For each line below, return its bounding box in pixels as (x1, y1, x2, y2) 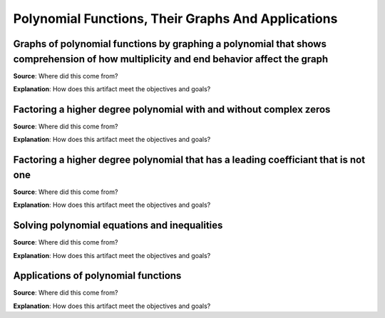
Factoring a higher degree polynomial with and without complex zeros (13, 103, 331, 116)
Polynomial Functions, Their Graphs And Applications (13, 11, 338, 26)
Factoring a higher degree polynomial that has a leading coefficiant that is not (13, 154, 366, 166)
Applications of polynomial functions (13, 270, 182, 282)
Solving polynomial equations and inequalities (13, 220, 223, 232)
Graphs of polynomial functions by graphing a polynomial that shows (13, 38, 327, 50)
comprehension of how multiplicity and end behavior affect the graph (13, 53, 329, 65)
